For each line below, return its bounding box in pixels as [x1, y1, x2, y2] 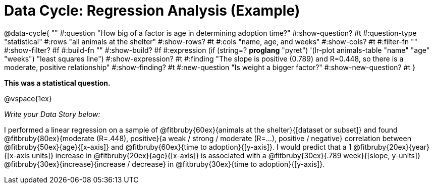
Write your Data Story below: [4, 109, 100, 118]
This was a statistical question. [4, 78, 111, 87]
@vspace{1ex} [4, 94, 52, 103]
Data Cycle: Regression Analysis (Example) [4, 2, 300, 19]
